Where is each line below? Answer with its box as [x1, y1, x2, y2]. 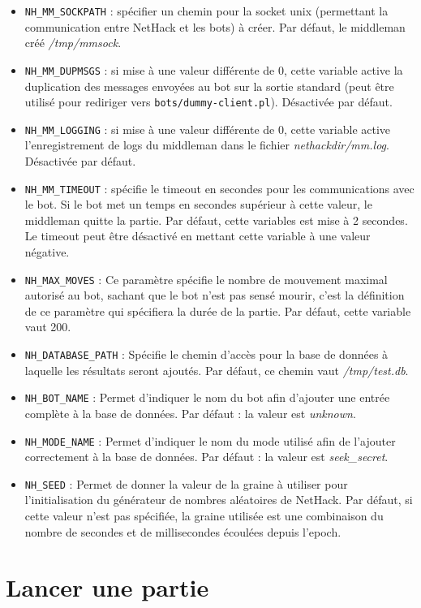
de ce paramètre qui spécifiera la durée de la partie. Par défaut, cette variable [24, 302, 411, 319]
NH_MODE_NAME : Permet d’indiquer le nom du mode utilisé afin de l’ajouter [24, 432, 396, 449]
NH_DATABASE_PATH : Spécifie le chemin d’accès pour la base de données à [24, 346, 389, 363]
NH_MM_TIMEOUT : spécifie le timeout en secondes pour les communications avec [24, 179, 415, 196]
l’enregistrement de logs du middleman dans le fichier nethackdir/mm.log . [24, 136, 389, 153]
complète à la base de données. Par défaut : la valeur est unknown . [24, 404, 356, 421]
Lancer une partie [6, 571, 209, 604]
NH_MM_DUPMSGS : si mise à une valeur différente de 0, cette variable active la [24, 61, 403, 78]
